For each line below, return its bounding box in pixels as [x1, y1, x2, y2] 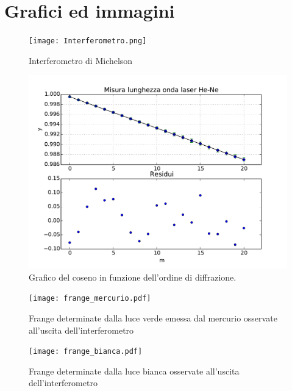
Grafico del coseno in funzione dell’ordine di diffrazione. [29, 270, 237, 283]
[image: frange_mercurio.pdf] [29, 294, 151, 303]
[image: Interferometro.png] [29, 37, 147, 46]
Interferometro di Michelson [29, 54, 133, 66]
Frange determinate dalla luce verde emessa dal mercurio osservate [29, 311, 277, 324]
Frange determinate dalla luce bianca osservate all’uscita [29, 364, 240, 377]
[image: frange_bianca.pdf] [29, 347, 143, 356]
